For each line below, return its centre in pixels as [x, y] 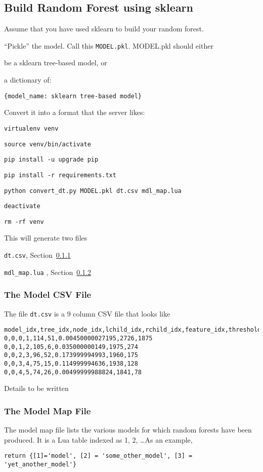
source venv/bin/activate [48, 144]
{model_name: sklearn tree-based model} [73, 96]
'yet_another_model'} [40, 464]
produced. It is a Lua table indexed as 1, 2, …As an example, [98, 439]
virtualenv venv [31, 128]
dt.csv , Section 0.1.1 [37, 255]
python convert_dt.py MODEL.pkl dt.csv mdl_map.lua [93, 191]
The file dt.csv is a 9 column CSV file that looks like [87, 313]
